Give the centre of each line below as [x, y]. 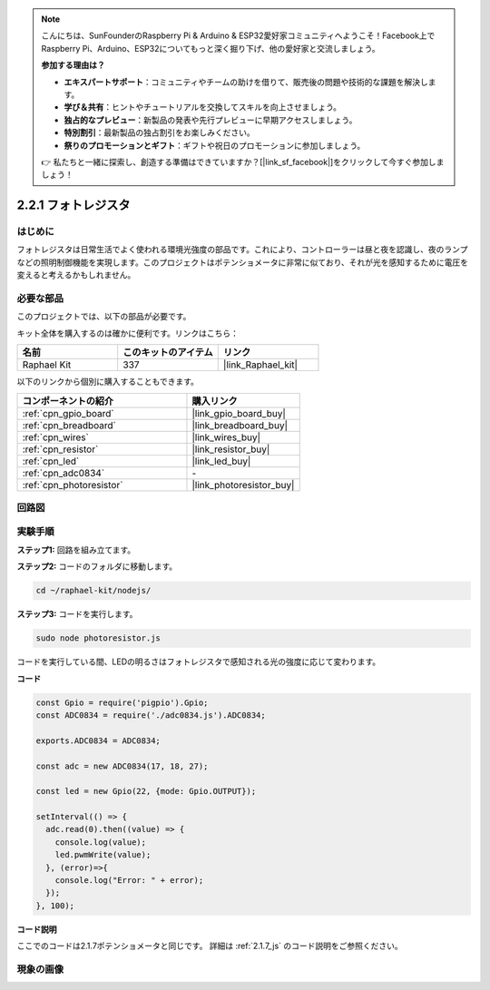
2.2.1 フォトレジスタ [73, 206]
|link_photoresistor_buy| [243, 485]
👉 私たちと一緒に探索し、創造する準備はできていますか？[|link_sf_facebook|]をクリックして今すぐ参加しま [243, 162]
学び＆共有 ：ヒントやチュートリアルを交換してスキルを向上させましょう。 [203, 107]
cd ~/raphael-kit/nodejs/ [93, 591]
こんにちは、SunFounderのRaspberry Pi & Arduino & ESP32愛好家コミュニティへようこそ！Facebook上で [238, 35]
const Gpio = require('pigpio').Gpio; [122, 702]
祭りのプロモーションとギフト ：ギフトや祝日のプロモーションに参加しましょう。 [215, 145]
